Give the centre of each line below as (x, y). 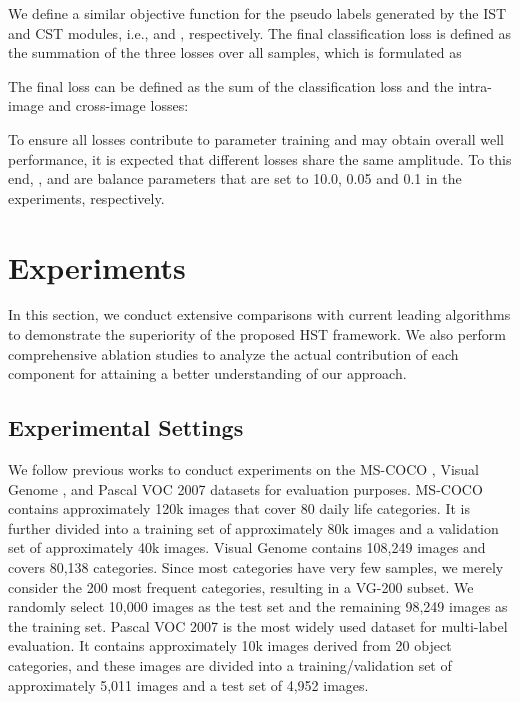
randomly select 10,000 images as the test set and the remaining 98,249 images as (258, 606)
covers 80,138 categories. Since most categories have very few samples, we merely (256, 567)
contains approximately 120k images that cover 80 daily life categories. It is (239, 508)
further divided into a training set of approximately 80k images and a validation (253, 527)
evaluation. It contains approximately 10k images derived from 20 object (230, 645)
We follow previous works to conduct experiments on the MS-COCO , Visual (243, 469)
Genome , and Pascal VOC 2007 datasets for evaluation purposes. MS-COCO (245, 488)
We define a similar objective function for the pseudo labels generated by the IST (257, 13)
